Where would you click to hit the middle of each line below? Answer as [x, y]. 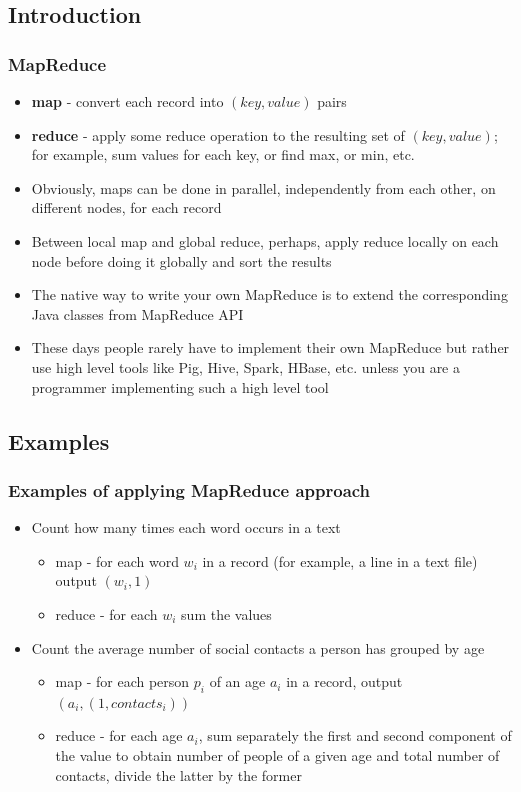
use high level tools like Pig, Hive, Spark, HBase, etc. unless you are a [245, 366]
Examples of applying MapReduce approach [189, 489]
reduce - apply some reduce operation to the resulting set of [218, 134]
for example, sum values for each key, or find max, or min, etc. [223, 154]
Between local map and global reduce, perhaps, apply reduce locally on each [265, 240]
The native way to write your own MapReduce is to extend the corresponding [269, 294]
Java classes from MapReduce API [137, 313]
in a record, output [344, 681]
